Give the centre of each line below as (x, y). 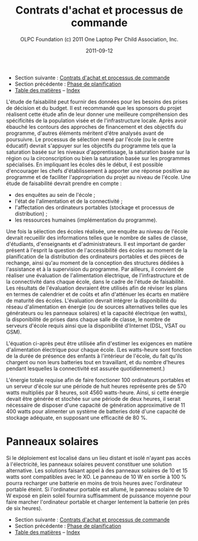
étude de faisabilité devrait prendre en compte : (64, 183)
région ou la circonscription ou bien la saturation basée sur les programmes (98, 158)
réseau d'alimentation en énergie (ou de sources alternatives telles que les (97, 307)
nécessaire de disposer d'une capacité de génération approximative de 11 (95, 405)
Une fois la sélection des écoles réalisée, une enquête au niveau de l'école (97, 231)
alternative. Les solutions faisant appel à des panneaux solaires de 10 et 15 (97, 470)
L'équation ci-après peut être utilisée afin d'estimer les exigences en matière (99, 343)
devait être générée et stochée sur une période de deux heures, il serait (93, 399)
